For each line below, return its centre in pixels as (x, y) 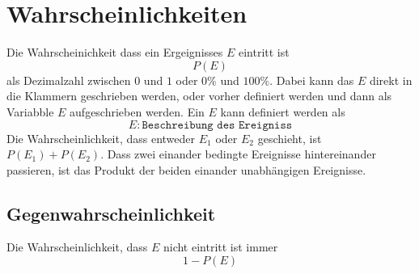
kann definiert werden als (283, 111)
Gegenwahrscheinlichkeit (111, 213)
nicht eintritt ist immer (220, 247)
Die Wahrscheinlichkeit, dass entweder (101, 138)
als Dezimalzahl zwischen (69, 80)
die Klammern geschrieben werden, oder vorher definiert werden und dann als (199, 96)
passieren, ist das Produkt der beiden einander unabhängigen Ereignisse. (186, 169)
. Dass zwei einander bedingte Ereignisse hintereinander (238, 154)
